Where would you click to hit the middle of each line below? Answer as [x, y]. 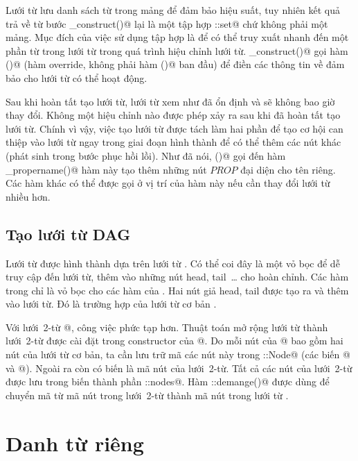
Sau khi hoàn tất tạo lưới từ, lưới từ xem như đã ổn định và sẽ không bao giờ [170, 101]
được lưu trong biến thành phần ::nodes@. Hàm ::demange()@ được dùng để [168, 382]
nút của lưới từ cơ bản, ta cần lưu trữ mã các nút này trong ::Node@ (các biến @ [178, 354]
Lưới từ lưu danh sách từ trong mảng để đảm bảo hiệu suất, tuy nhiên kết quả [173, 10]
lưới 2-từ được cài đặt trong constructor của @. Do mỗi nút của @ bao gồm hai [174, 341]
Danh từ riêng [75, 443]
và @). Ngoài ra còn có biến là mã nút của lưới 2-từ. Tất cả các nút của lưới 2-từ [179, 368]
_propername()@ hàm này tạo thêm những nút [106, 169]
